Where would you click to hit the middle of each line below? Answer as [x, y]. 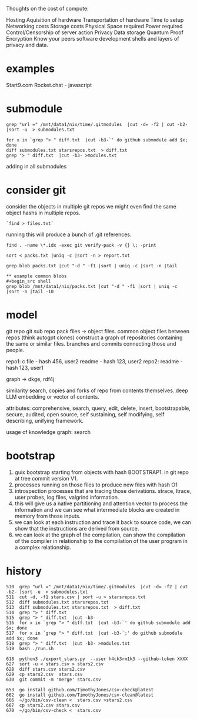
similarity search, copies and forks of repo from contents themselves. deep [97, 390]
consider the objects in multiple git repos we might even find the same [91, 206]
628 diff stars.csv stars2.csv [46, 669]
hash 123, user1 [25, 367]
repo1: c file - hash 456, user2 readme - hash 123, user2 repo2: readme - [95, 361]
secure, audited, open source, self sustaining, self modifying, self [85, 414]
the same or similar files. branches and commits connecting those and [91, 343]
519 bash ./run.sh [30, 648]
